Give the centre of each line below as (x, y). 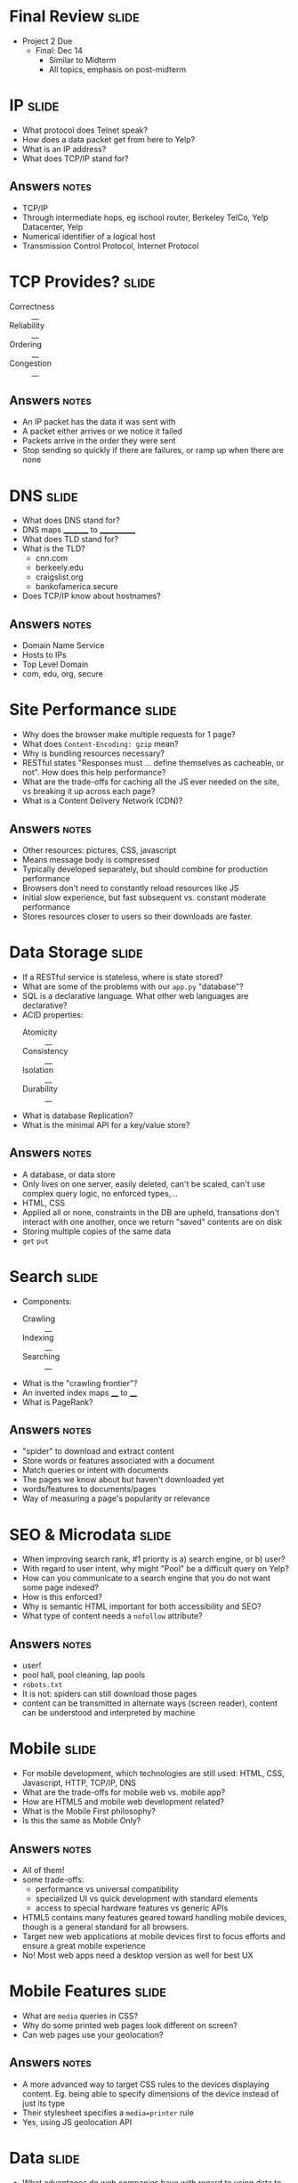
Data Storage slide (77, 952)
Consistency (45, 1051)
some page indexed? (60, 1587)
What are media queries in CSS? (80, 2016)
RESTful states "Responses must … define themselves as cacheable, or (153, 763)
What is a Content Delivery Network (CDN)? (102, 801)
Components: (47, 1301)
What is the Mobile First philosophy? (89, 1811)
